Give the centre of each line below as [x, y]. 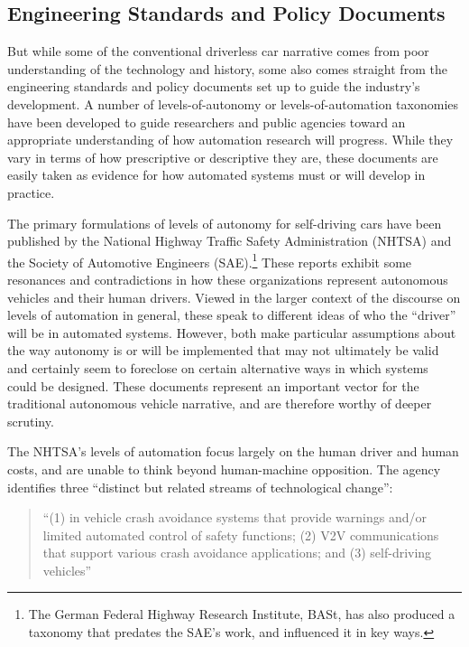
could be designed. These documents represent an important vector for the [213, 385]
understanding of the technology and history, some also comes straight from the [227, 68]
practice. [31, 192]
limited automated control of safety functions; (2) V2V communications [241, 534]
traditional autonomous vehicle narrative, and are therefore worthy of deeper [220, 403]
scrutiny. [31, 421]
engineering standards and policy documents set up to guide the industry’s [214, 86]
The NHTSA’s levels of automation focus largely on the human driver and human [233, 451]
